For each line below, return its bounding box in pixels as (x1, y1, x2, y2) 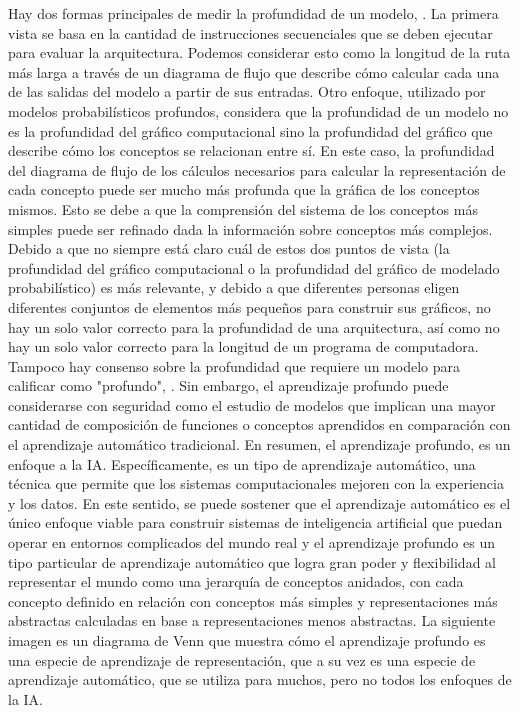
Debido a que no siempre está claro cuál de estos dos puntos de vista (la (8, 238, 450, 259)
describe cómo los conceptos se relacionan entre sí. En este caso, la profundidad (8, 140, 495, 161)
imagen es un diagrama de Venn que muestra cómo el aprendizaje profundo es (8, 630, 486, 650)
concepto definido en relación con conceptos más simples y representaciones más (8, 590, 498, 611)
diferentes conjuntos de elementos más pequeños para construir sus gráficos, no (8, 296, 491, 317)
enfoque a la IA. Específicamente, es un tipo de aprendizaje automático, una (8, 453, 476, 474)
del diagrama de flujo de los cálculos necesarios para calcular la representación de (8, 159, 506, 180)
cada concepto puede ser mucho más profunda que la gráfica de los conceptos (8, 179, 480, 200)
